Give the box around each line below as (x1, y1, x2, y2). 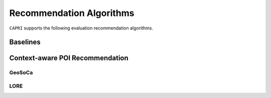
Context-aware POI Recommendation (9, 54, 129, 62)
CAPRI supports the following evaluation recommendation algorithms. (9, 25, 154, 31)
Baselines (9, 38, 41, 46)
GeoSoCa (9, 69, 33, 76)
